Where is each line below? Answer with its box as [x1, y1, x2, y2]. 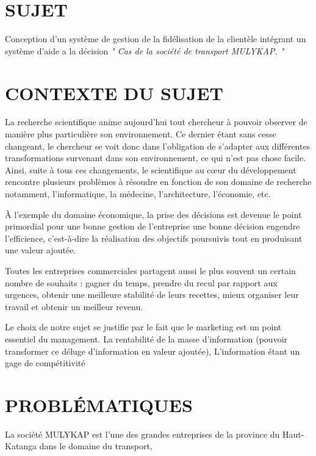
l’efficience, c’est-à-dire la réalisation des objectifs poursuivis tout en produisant [5, 231, 303, 244]
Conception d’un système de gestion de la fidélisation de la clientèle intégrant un [5, 32, 306, 45]
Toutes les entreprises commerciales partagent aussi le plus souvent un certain [5, 264, 296, 277]
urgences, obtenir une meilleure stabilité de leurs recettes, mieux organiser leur [5, 288, 299, 301]
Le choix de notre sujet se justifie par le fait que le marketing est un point [5, 320, 282, 333]
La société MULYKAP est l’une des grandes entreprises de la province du [5, 427, 280, 440]
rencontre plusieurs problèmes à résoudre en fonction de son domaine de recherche [5, 175, 312, 188]
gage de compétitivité [5, 356, 85, 369]
